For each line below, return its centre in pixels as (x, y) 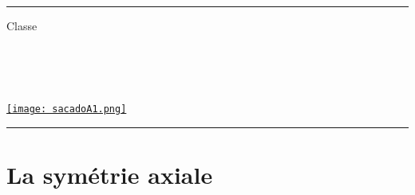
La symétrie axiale (110, 175)
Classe (22, 25)
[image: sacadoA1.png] (67, 109)
